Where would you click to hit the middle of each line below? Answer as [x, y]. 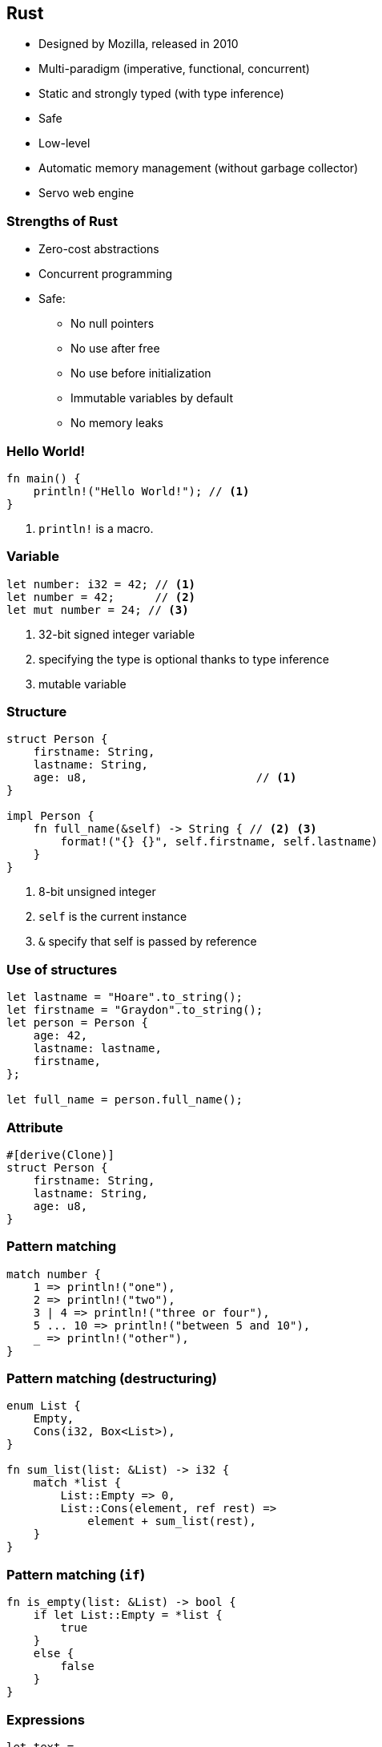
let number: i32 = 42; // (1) [101, 584]
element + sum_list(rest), [172, 1521]
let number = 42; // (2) [101, 597]
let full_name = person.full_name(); [125, 1100]
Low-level [64, 143]
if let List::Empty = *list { [128, 1615]
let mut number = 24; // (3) [98, 609]
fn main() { [44, 478]
